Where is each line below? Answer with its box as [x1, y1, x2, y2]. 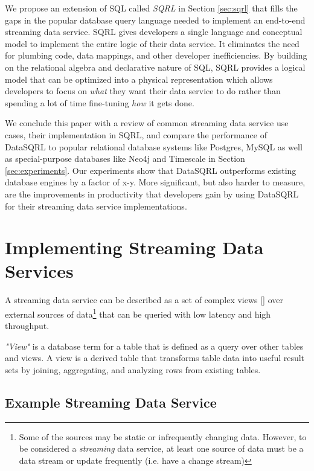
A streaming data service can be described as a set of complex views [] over [5, 293, 283, 306]
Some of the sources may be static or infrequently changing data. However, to [19, 430, 307, 443]
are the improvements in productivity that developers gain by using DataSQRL [5, 187, 299, 200]
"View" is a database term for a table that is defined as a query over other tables [5, 339, 304, 352]
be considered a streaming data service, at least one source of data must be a [19, 442, 304, 455]
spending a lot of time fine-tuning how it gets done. [5, 96, 194, 109]
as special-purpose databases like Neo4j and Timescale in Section [5, 152, 245, 165]
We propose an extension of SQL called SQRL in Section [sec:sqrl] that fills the [5, 2, 298, 14]
